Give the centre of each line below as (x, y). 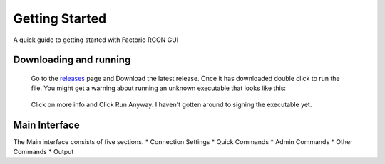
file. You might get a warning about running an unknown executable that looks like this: (159, 88)
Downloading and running (72, 60)
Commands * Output (43, 152)
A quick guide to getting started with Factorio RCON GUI (96, 40)
